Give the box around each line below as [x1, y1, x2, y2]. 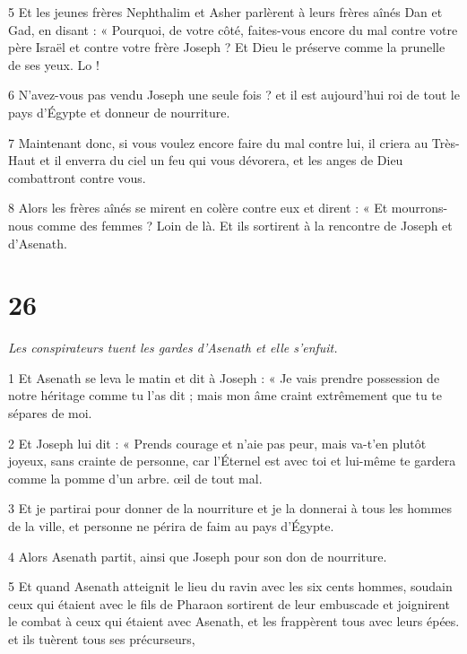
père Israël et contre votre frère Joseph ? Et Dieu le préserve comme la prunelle [8, 38, 445, 57]
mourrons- [391, 198, 448, 217]
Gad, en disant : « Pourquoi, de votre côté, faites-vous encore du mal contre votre [8, 20, 458, 39]
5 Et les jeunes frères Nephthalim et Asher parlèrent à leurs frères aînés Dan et [8, 3, 443, 21]
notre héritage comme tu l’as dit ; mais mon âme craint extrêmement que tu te [8, 386, 443, 405]
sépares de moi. [8, 404, 92, 423]
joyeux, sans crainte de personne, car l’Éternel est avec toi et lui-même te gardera [8, 451, 456, 470]
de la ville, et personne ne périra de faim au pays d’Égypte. [8, 517, 334, 535]
